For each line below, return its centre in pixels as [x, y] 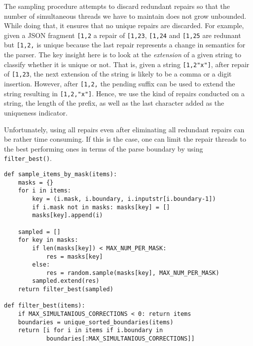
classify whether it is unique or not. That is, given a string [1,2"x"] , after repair [127, 64]
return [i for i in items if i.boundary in [90, 330]
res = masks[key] [74, 256]
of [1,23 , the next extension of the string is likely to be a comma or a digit [118, 74]
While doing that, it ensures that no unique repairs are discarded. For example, [124, 25]
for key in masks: [48, 240]
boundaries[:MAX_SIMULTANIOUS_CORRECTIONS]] [120, 339]
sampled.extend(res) [66, 281]
